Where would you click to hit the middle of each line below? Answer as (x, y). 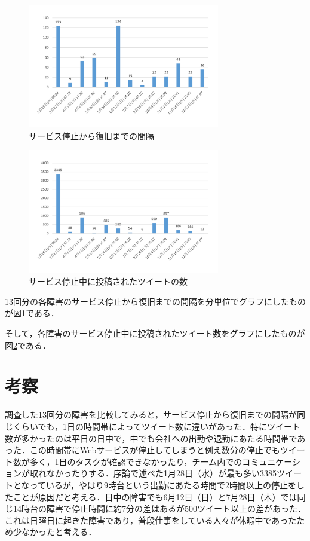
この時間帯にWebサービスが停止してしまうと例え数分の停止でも (155, 450)
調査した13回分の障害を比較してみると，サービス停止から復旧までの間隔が (151, 415)
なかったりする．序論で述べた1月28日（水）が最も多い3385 (161, 473)
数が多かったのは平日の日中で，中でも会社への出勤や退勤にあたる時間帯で (151, 438)
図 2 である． (28, 345)
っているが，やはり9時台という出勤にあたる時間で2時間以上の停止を (163, 485)
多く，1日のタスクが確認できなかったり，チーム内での (136, 461)
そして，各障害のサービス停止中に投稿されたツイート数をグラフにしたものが (155, 333)
